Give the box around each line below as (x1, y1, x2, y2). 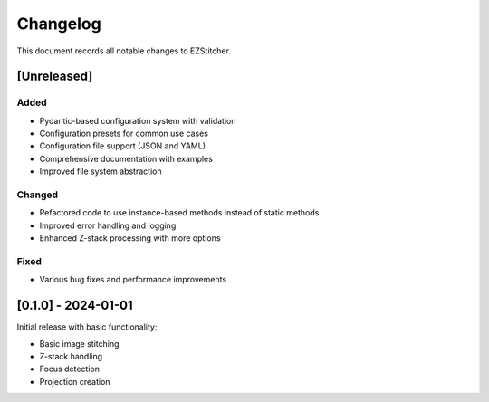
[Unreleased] (16, 69, 93, 84)
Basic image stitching (39, 338, 120, 349)
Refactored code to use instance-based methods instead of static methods (39, 207, 320, 218)
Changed (16, 188, 59, 201)
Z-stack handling (39, 351, 103, 362)
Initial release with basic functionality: (16, 321, 158, 332)
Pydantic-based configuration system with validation (39, 115, 236, 126)
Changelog (16, 14, 101, 33)
